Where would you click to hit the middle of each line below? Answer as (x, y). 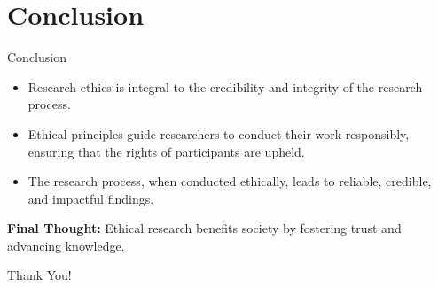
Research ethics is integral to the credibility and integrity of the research (225, 86)
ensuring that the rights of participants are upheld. (166, 151)
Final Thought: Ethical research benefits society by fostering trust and (204, 228)
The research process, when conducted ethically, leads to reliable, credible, (230, 181)
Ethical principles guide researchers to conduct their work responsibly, (219, 133)
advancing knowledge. (66, 245)
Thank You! (39, 275)
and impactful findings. (91, 198)
